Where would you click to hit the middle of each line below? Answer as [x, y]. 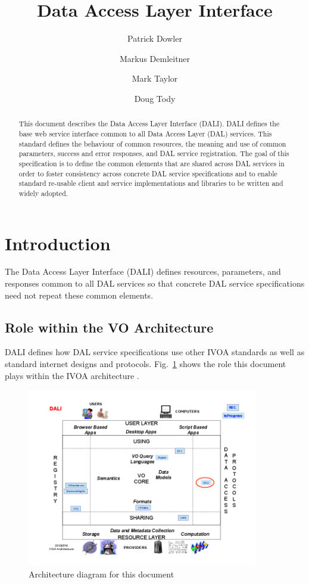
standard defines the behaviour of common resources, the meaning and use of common [152, 143]
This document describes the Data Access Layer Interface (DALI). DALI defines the [149, 124]
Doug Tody [155, 98]
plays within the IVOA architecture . [72, 375]
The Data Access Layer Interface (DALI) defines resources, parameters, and [143, 271]
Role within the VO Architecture [109, 327]
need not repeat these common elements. [79, 295]
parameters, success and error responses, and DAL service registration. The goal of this [154, 153]
